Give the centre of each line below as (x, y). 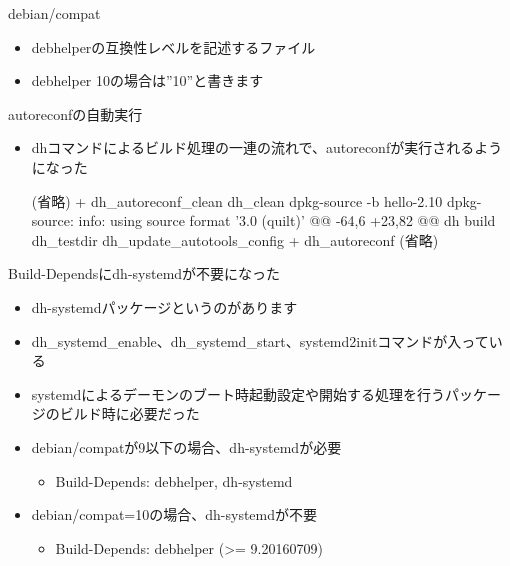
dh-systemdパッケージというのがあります (164, 306)
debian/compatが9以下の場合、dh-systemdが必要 (186, 446)
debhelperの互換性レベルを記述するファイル (173, 46)
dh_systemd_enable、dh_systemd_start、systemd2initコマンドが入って (260, 340)
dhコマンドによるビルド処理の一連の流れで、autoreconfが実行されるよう (267, 147)
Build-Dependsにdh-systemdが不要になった (144, 273)
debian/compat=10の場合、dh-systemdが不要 (174, 514)
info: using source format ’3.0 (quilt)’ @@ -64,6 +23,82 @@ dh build (287, 220)
